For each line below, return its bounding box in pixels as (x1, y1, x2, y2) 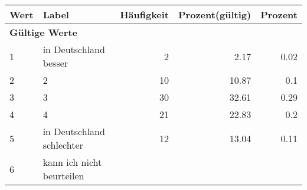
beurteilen (43, 169, 84, 182)
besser (43, 56, 68, 70)
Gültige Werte (9, 25, 77, 39)
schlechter (43, 138, 83, 152)
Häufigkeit (120, 8, 169, 21)
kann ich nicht (43, 155, 102, 169)
